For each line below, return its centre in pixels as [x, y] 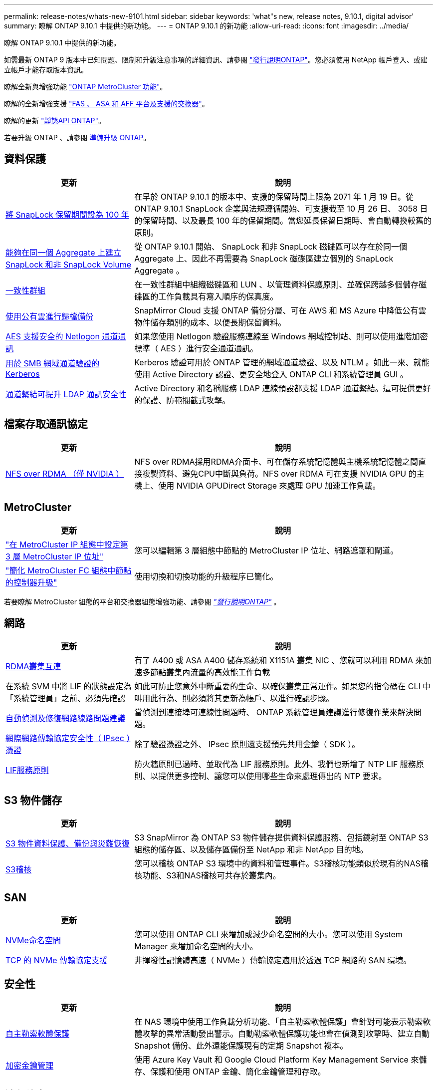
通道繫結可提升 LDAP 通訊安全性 [66, 394]
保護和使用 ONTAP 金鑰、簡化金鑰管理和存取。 [238, 1071]
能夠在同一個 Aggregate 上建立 [63, 252]
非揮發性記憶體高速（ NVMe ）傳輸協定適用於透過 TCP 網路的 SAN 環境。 [273, 960]
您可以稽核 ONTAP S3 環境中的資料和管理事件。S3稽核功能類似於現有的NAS [277, 864]
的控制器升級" [31, 582]
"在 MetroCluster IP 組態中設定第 [67, 544]
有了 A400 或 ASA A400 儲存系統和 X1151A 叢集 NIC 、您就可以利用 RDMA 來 [279, 661]
